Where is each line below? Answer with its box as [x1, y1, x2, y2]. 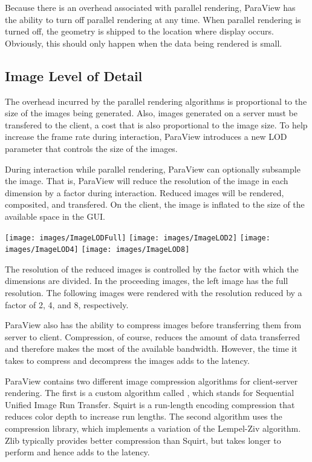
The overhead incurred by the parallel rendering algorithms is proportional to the [5, 94, 307, 107]
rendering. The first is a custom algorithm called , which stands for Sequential [5, 386, 294, 399]
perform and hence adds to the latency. [5, 446, 150, 458]
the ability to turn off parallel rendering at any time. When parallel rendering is [5, 13, 301, 25]
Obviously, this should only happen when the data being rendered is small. [5, 36, 282, 49]
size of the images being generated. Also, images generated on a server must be [5, 107, 297, 119]
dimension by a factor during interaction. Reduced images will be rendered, [5, 186, 284, 199]
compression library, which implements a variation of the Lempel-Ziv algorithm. [5, 421, 301, 434]
